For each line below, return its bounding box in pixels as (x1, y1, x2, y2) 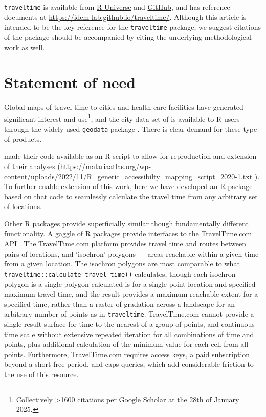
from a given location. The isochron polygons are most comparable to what (4, 258, 240, 269)
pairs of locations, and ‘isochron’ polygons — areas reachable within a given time (4, 248, 259, 259)
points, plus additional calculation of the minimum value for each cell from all (4, 339, 249, 349)
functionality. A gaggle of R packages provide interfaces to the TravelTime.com (4, 228, 252, 239)
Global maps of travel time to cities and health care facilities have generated (4, 101, 243, 112)
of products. (4, 133, 42, 144)
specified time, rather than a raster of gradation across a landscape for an (4, 298, 235, 309)
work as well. (4, 41, 45, 52)
